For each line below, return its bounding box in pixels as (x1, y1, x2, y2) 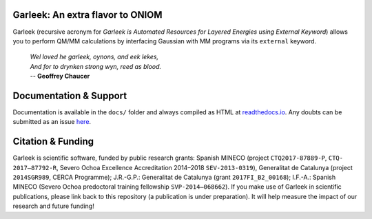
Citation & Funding (12, 136, 94, 147)
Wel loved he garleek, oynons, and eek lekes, (30, 52, 159, 61)
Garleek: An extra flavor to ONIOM (12, 9, 163, 21)
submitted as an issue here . (12, 118, 92, 126)
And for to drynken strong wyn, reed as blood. (30, 62, 162, 70)
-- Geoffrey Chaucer (30, 72, 90, 81)
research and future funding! (12, 202, 94, 210)
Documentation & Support (12, 90, 127, 101)
